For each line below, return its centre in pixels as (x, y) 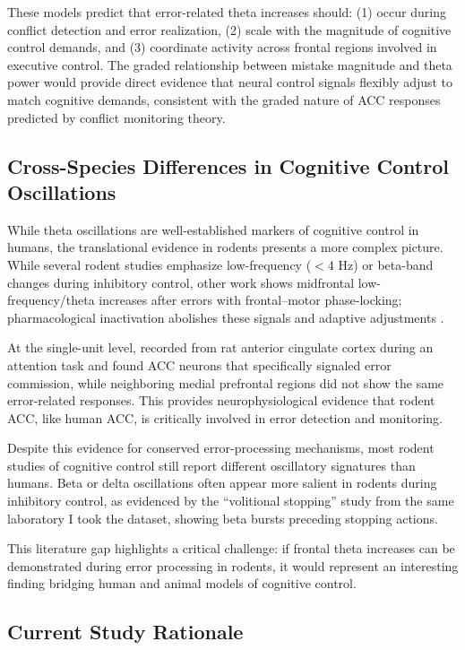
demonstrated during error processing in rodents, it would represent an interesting (233, 565)
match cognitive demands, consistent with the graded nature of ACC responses (224, 99)
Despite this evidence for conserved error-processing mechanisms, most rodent (221, 448)
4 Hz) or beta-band (380, 264)
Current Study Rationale (125, 632)
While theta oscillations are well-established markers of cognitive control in (213, 229)
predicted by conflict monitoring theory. (116, 117)
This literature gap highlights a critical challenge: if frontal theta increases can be (231, 548)
